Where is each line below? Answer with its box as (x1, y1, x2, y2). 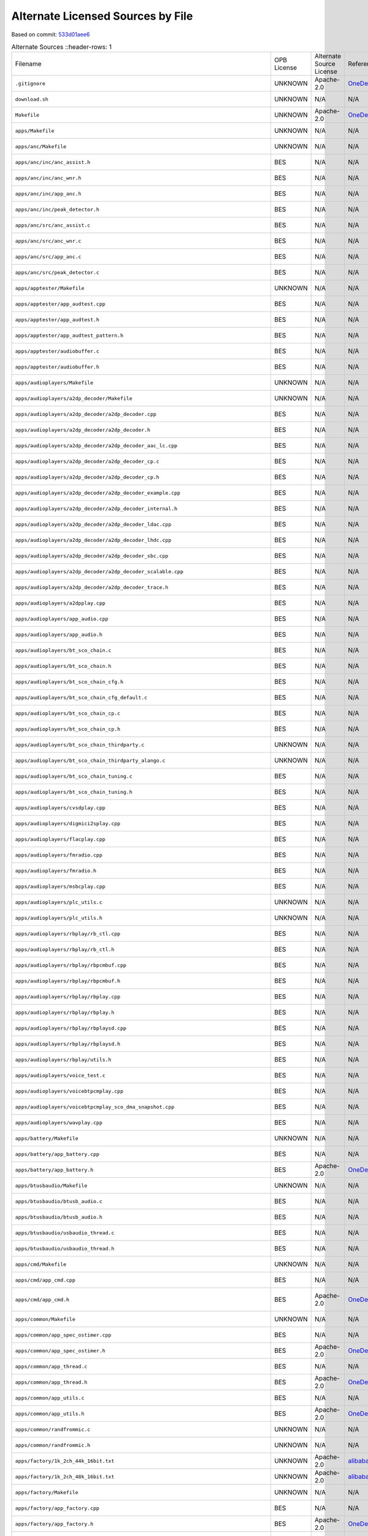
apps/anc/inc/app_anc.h (15, 190, 82, 197)
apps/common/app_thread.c (15, 1363, 88, 1369)
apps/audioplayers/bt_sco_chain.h (15, 662, 112, 669)
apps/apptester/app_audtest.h (15, 316, 99, 323)
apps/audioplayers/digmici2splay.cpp (15, 820, 121, 826)
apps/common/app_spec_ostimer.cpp (15, 1331, 112, 1338)
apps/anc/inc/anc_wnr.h (15, 174, 82, 181)
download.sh (15, 96, 48, 103)
